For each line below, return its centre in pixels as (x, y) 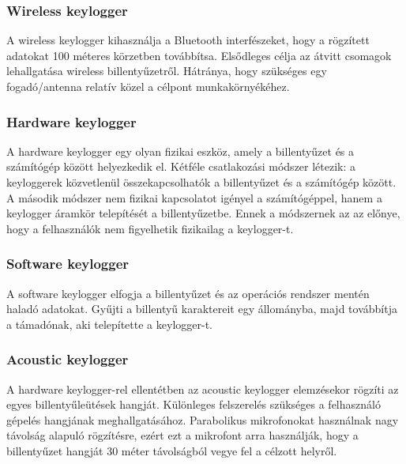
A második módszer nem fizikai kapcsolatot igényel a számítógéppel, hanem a (194, 197)
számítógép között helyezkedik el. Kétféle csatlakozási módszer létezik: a (181, 166)
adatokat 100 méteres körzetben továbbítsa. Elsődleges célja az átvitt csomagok (199, 55)
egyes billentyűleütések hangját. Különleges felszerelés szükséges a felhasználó (194, 404)
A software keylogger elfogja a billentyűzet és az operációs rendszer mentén (188, 293)
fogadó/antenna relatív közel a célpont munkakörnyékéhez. (148, 86)
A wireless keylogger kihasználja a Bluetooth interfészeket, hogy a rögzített (188, 40)
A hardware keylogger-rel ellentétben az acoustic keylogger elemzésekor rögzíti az (203, 389)
